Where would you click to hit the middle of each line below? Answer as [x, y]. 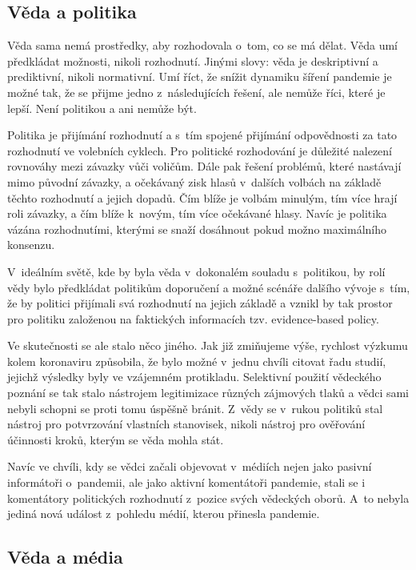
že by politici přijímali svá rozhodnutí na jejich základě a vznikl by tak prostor [200, 303]
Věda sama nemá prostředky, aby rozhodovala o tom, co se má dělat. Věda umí [202, 45]
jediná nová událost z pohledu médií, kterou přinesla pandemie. [164, 514]
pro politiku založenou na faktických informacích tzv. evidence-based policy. [193, 318]
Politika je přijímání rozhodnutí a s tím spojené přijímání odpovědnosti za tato [202, 135]
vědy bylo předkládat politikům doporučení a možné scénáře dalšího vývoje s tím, [209, 287]
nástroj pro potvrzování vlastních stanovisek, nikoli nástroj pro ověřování [186, 424]
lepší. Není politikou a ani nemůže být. [102, 108]
